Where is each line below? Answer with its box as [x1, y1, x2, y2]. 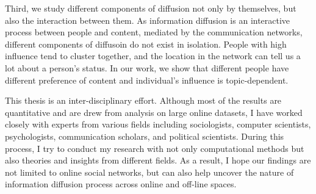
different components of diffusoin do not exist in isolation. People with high [5, 37, 287, 50]
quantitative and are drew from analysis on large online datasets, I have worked [5, 106, 303, 118]
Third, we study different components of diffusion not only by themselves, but [5, 2, 296, 14]
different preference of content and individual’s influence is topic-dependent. [5, 73, 289, 86]
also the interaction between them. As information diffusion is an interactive [5, 13, 290, 26]
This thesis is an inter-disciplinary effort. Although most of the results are [5, 94, 282, 107]
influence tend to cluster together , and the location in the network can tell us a [5, 49, 301, 62]
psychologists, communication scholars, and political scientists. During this [5, 129, 284, 142]
